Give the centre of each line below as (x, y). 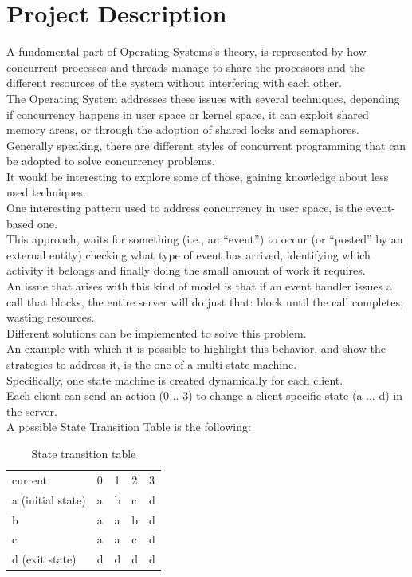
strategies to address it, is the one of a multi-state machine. (152, 364)
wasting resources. (51, 317)
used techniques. (46, 192)
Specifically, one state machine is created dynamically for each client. (175, 379)
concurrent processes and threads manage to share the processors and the (186, 67)
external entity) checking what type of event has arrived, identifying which (188, 254)
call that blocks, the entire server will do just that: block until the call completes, (205, 301)
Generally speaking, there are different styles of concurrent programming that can (206, 145)
